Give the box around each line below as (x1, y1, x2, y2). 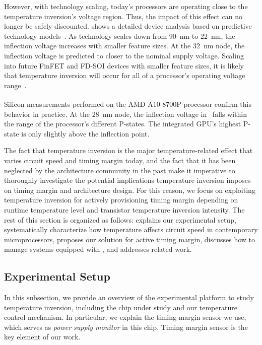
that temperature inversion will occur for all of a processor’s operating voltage (4, 70, 245, 81)
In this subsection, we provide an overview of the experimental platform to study (4, 292, 254, 303)
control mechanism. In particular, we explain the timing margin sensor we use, (4, 312, 246, 322)
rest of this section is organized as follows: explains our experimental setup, (4, 214, 236, 225)
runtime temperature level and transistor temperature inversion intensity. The (4, 204, 245, 215)
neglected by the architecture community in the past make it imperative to (4, 165, 235, 175)
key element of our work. (4, 331, 81, 342)
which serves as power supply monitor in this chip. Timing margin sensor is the (4, 321, 248, 332)
